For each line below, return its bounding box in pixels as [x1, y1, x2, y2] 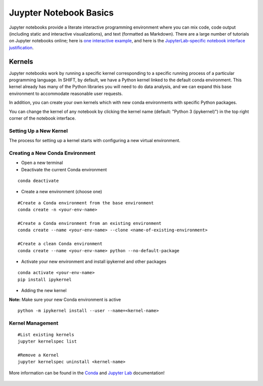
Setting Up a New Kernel [9, 127, 68, 134]
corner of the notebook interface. [9, 115, 76, 121]
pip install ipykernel [18, 276, 72, 282]
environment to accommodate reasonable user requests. [9, 91, 123, 96]
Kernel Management [9, 319, 58, 326]
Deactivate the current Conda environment [21, 166, 107, 172]
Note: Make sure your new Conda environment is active [9, 296, 121, 302]
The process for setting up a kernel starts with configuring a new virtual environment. [9, 138, 181, 144]
